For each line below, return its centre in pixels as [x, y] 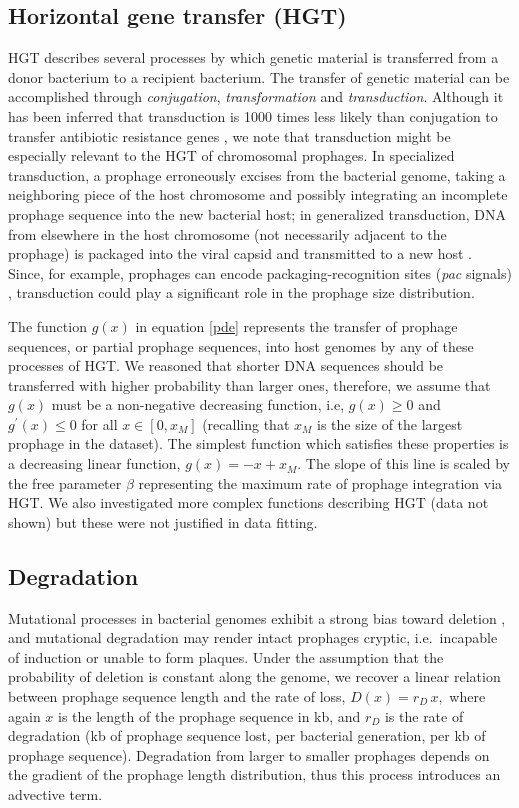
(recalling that [246, 423]
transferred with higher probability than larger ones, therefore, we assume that [249, 384]
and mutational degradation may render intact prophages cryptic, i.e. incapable [253, 637]
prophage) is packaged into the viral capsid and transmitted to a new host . [240, 253]
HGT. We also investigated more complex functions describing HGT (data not [248, 502]
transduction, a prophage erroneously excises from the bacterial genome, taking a [257, 174]
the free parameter [65, 482]
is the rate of [424, 715]
